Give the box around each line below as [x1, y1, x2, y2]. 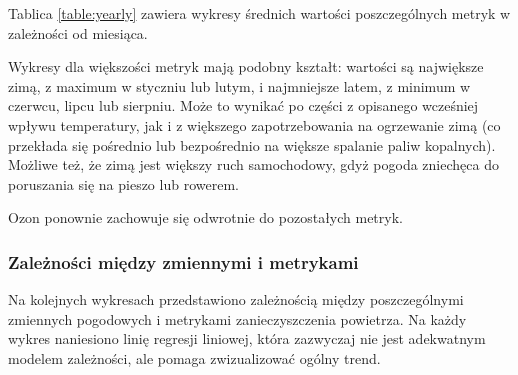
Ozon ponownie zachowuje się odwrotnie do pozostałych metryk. [8, 207, 403, 228]
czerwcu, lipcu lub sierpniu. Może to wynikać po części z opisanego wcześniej [8, 95, 479, 116]
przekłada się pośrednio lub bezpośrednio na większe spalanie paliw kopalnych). [8, 134, 496, 155]
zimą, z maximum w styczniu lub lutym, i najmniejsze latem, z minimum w [8, 75, 471, 96]
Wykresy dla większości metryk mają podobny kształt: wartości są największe [8, 56, 484, 77]
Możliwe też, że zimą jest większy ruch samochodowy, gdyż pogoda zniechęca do [8, 154, 499, 175]
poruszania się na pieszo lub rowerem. [8, 173, 239, 194]
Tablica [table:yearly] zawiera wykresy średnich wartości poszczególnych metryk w [8, 3, 511, 23]
